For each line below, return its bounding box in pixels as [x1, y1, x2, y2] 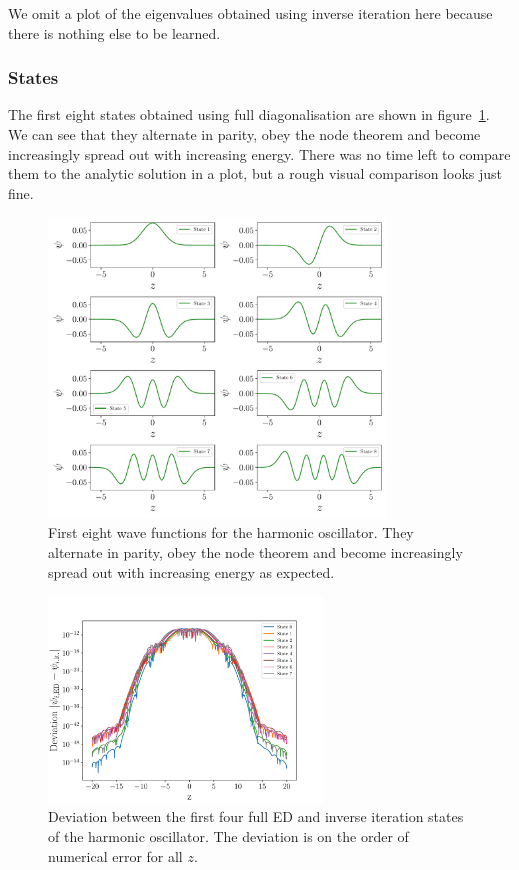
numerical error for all [48, 845, 183, 866]
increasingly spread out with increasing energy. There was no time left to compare [8, 143, 511, 164]
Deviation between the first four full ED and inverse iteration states [48, 806, 464, 827]
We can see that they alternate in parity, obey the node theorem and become [8, 124, 481, 144]
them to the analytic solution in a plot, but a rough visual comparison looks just [8, 163, 503, 184]
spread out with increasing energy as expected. [48, 561, 335, 582]
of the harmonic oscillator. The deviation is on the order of [48, 826, 409, 847]
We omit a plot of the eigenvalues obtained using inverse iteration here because [8, 3, 493, 23]
